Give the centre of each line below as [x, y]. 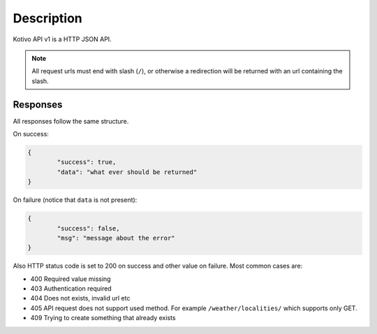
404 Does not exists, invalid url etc [80, 298]
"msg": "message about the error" [116, 238]
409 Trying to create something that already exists [103, 318]
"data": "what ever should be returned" [127, 172]
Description [48, 18]
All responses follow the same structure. [71, 121]
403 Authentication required [71, 289]
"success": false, [88, 228]
